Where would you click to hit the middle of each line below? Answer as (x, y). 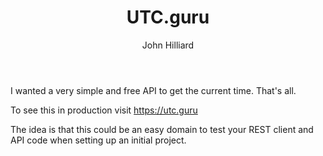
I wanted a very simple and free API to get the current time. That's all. (153, 90)
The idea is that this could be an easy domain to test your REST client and (162, 129)
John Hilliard (168, 45)
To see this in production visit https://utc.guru (104, 110)
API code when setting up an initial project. (98, 140)
